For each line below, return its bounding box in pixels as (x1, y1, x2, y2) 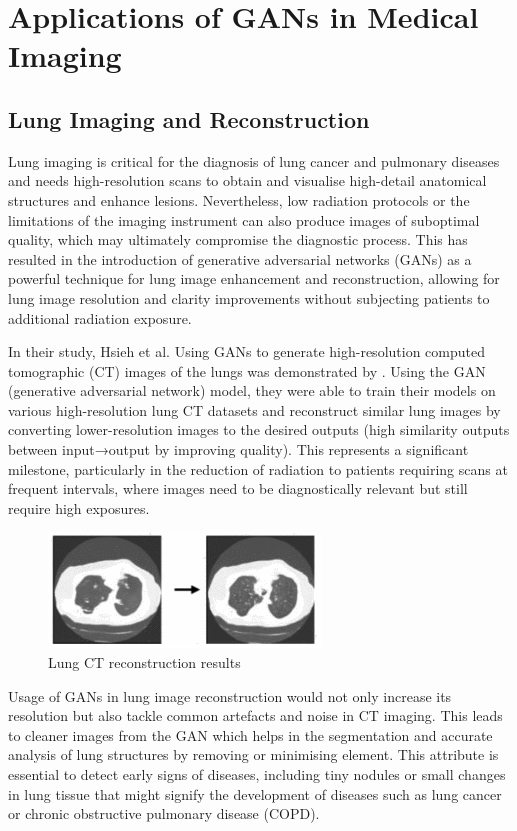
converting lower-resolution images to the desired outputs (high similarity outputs (8, 419, 510, 440)
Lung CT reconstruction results (48, 652, 241, 673)
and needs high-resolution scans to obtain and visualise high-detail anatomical (8, 170, 487, 191)
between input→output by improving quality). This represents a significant (8, 439, 469, 460)
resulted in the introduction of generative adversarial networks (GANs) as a (8, 248, 472, 269)
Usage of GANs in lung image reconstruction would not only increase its (8, 685, 452, 706)
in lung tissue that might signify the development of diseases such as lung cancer (8, 783, 502, 804)
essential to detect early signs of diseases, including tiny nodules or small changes (8, 764, 506, 785)
